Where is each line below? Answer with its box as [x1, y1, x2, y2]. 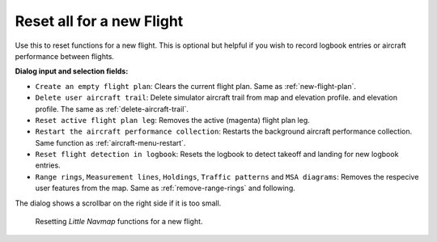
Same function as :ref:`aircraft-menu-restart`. [35, 138, 186, 147]
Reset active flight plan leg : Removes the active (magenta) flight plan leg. [35, 115, 311, 125]
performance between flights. [15, 51, 115, 61]
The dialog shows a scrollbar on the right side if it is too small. [15, 198, 222, 208]
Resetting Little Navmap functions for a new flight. [35, 217, 203, 227]
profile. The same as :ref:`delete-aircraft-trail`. [35, 104, 189, 113]
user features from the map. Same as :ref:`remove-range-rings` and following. [35, 183, 295, 193]
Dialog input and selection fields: [15, 66, 129, 76]
